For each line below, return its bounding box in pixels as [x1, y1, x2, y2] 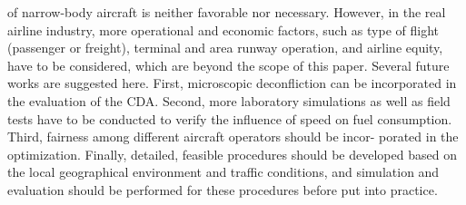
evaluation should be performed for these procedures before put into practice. [7, 180, 438, 199]
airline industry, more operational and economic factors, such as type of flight [7, 20, 439, 39]
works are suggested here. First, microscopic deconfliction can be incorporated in [7, 73, 457, 93]
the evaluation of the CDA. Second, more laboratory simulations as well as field [7, 91, 451, 110]
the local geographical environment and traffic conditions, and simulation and [7, 162, 440, 181]
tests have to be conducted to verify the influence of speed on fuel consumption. [7, 109, 452, 128]
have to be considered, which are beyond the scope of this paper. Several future [7, 55, 450, 74]
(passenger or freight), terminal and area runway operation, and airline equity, [7, 38, 443, 57]
